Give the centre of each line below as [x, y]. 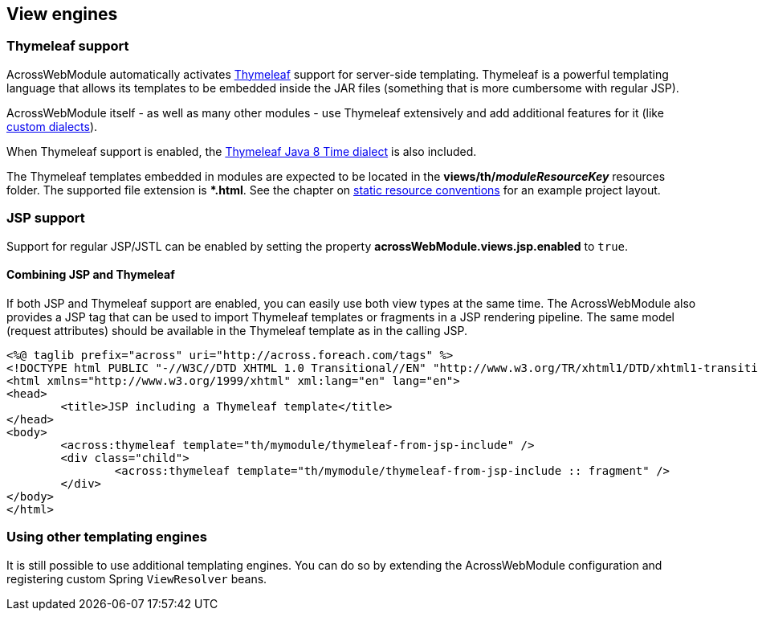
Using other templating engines [107, 537]
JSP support [46, 218]
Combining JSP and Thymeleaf [91, 275]
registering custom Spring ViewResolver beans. [137, 578]
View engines [62, 14]
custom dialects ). [52, 126]
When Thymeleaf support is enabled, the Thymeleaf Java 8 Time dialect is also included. [242, 151]
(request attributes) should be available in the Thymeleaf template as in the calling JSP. [237, 330]
